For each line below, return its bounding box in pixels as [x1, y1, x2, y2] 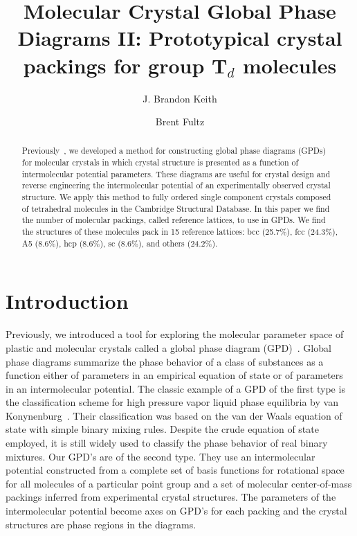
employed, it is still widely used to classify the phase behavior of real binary [6, 436, 328, 450]
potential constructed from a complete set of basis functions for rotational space [6, 463, 345, 477]
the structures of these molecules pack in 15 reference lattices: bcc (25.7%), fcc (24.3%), [21, 226, 338, 238]
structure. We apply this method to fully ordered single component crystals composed [21, 191, 331, 203]
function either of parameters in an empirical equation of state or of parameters [6, 368, 343, 382]
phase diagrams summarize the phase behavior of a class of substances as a [6, 354, 324, 368]
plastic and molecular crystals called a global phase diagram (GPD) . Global [6, 340, 331, 355]
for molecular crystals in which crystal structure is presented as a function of [21, 157, 299, 168]
